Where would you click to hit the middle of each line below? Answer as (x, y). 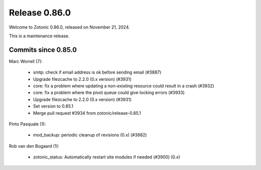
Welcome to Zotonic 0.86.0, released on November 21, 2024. (69, 27)
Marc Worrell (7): (26, 61)
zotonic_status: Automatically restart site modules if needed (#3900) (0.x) (107, 157)
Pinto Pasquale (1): (27, 124)
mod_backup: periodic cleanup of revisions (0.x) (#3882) (90, 135)
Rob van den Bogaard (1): (34, 146)
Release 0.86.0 (40, 13)
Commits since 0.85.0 (43, 50)
